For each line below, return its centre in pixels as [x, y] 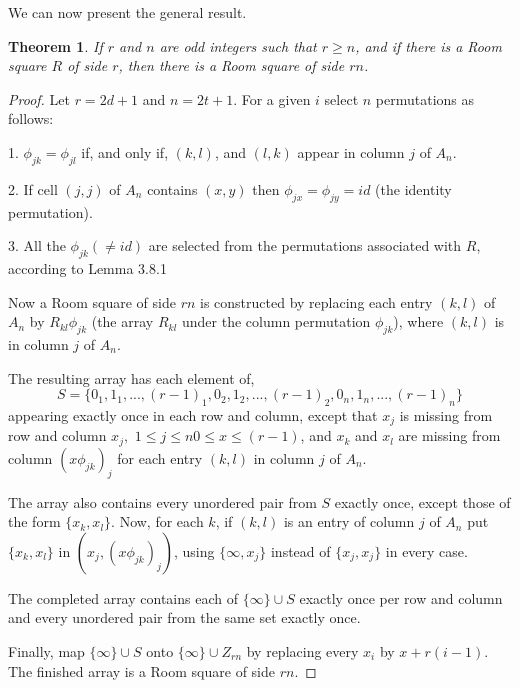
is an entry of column [349, 521]
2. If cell [33, 188]
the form [34, 521]
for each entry [160, 457]
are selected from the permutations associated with [305, 245]
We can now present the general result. [127, 12]
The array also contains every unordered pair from [162, 501]
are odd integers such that [238, 45]
